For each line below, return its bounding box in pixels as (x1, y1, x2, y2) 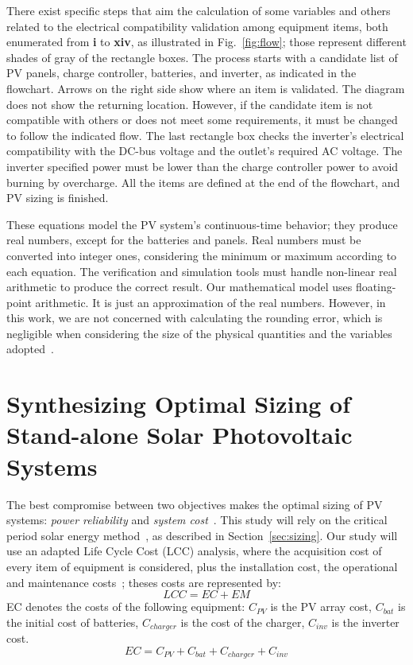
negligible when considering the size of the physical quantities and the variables (6, 325, 392, 341)
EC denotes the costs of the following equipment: (6, 598, 245, 615)
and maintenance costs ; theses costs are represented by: (6, 574, 281, 590)
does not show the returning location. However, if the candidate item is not (6, 95, 373, 112)
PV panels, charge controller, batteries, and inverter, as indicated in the (6, 64, 357, 81)
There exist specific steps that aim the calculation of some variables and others (6, 2, 391, 18)
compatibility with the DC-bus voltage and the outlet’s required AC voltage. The (6, 142, 403, 159)
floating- (355, 278, 396, 295)
